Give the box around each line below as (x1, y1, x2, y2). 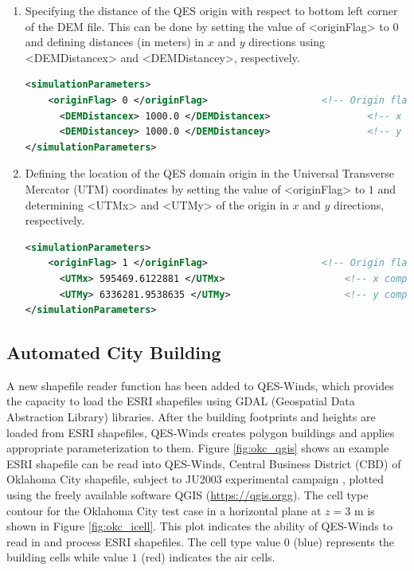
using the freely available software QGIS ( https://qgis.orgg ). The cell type (6, 487, 369, 503)
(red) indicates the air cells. (141, 549, 275, 565)
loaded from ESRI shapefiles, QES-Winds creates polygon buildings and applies (6, 424, 395, 440)
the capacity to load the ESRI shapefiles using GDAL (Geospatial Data (6, 393, 355, 409)
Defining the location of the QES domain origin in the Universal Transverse (25, 165, 394, 182)
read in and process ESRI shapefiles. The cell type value (6, 533, 281, 549)
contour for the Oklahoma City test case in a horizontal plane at (6, 502, 322, 518)
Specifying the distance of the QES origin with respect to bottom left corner (25, 2, 398, 18)
